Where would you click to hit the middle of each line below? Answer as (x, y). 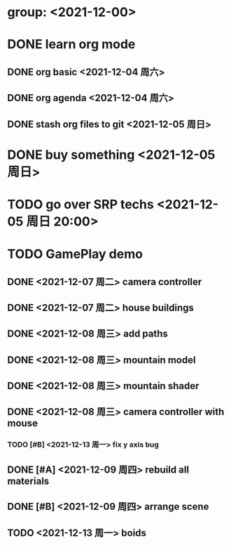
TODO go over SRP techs (80, 204)
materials (28, 481)
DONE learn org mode (71, 45)
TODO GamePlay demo (75, 254)
